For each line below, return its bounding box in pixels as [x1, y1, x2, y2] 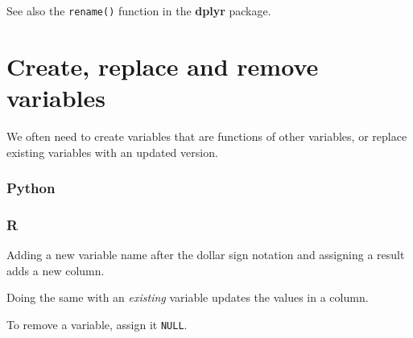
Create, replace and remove [6, 49, 319, 82]
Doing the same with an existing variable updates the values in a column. [6, 289, 369, 306]
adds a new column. [6, 262, 105, 278]
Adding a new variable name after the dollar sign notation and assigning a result [6, 246, 405, 263]
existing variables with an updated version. [6, 143, 218, 160]
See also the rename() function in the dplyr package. [6, 2, 271, 19]
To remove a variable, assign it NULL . [6, 316, 188, 332]
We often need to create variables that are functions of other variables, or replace [6, 127, 407, 144]
